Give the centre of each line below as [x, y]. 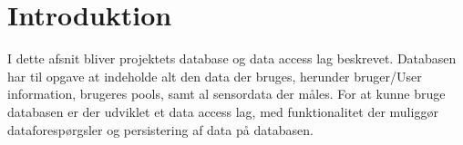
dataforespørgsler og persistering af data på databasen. [160, 129]
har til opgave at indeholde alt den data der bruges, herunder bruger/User [215, 76]
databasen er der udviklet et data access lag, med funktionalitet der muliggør [223, 111]
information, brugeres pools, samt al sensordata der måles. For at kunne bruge [226, 94]
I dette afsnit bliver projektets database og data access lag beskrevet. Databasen [232, 58]
